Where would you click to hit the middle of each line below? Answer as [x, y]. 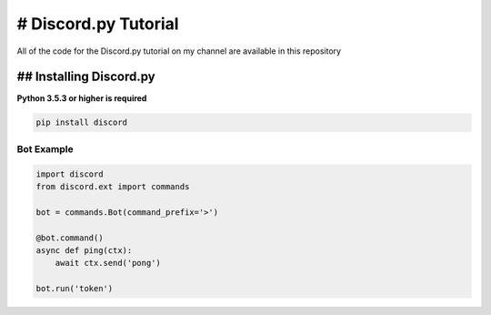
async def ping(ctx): [84, 250]
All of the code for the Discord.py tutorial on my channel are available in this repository [179, 51]
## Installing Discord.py [86, 77]
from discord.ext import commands [113, 186]
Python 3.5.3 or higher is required [82, 98]
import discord [70, 174]
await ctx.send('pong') [108, 263]
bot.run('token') [75, 289]
